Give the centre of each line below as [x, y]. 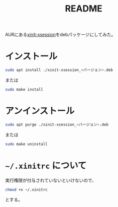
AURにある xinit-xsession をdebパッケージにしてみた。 [60, 35]
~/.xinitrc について [46, 166]
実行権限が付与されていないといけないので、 [51, 180]
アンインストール [40, 111]
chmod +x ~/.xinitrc [27, 190]
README [84, 9]
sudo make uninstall [27, 144]
